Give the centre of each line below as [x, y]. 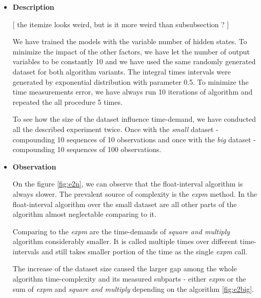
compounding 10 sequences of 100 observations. [87, 149]
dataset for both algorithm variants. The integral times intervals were [122, 71]
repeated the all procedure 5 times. [67, 101]
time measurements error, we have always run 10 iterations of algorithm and [133, 92]
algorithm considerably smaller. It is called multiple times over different [125, 241]
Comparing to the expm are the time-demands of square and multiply [121, 231]
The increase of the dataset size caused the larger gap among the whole [125, 268]
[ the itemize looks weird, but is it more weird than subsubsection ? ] [121, 24]
